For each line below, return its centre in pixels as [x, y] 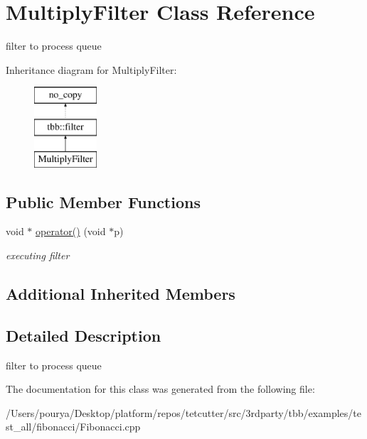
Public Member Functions [103, 201]
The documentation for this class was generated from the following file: [160, 389]
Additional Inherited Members [121, 294]
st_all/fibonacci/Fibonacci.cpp [73, 427]
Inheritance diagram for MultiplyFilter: [91, 69]
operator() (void [71, 231]
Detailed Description [84, 335]
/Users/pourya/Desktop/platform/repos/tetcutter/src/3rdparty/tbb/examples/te [183, 412]
